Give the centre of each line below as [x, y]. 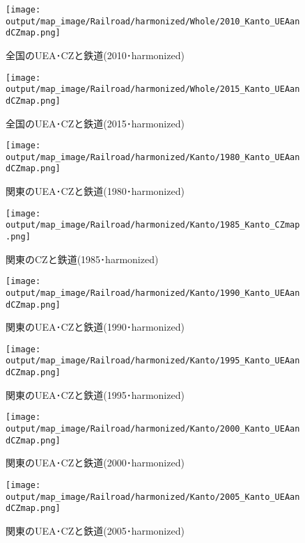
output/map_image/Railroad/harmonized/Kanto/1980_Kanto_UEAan [153, 157]
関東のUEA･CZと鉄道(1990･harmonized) [95, 327]
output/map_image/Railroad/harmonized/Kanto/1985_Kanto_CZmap [153, 225]
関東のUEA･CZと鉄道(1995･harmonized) [95, 394]
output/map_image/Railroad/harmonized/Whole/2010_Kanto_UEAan [153, 21]
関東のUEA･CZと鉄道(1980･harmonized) [95, 191]
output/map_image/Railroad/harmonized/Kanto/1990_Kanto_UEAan [153, 293]
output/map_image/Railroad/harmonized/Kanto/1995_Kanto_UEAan [153, 361]
